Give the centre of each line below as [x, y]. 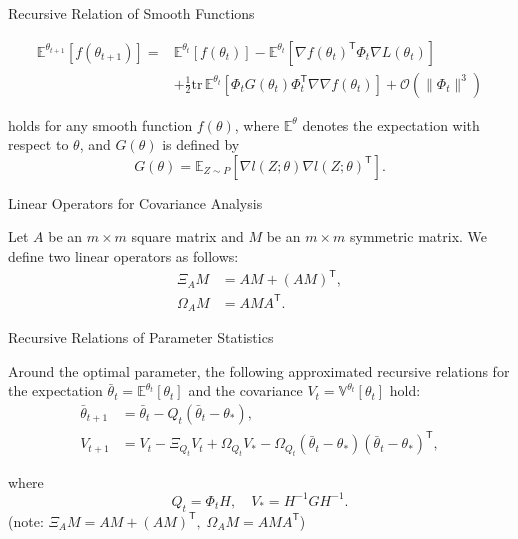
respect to [38, 144]
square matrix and [187, 236]
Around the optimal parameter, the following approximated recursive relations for [259, 370]
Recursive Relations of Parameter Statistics [141, 337]
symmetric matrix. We [418, 236]
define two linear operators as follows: [123, 256]
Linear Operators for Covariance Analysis [135, 202]
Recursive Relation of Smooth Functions [131, 13]
